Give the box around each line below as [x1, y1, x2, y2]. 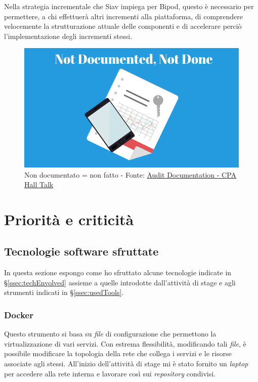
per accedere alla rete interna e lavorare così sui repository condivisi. [4, 368, 216, 378]
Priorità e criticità [4, 208, 134, 229]
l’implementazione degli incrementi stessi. [4, 30, 133, 41]
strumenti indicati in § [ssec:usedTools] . [4, 287, 124, 298]
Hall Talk [24, 179, 54, 190]
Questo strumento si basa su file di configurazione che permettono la [4, 328, 217, 339]
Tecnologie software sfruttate [4, 243, 159, 259]
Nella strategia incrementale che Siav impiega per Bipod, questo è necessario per [4, 1, 254, 11]
